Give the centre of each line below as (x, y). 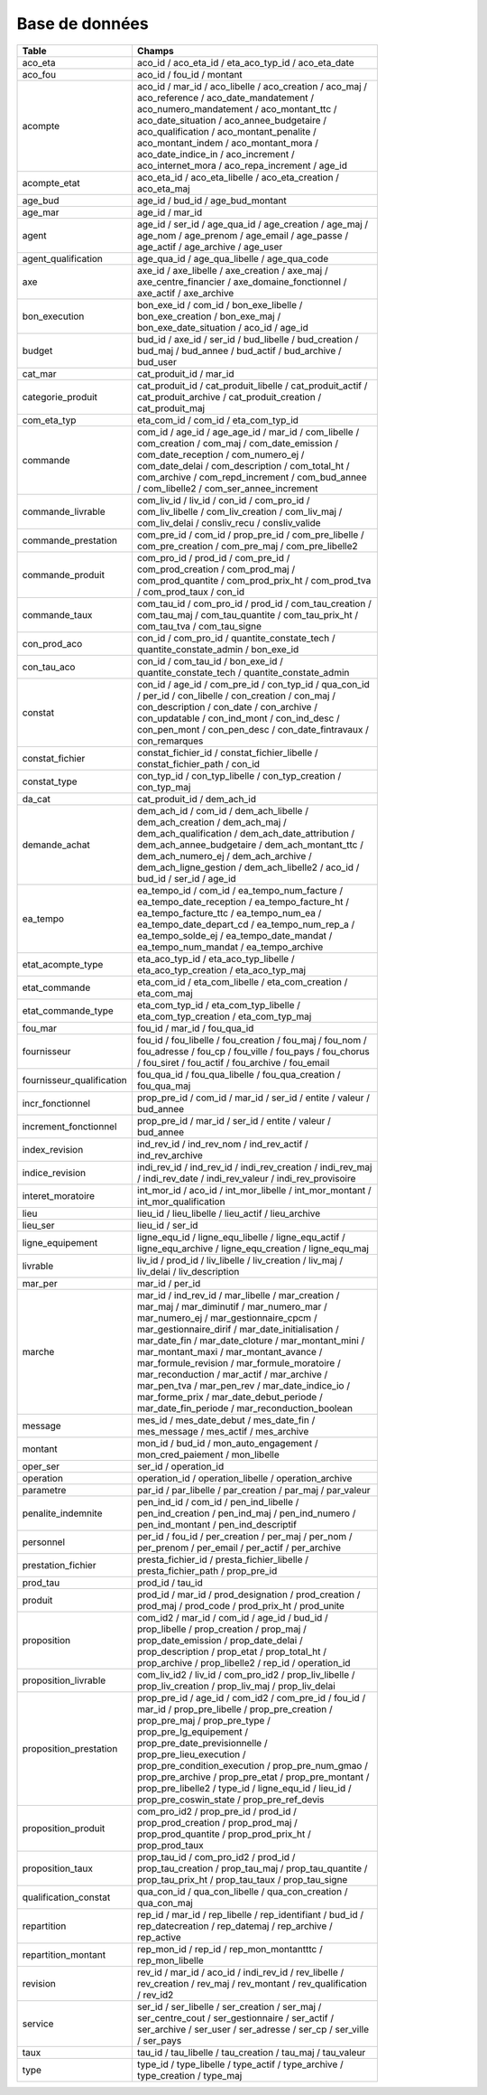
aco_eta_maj (163, 188)
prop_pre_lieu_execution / (192, 1754)
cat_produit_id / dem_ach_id (197, 799)
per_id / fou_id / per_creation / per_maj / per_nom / (244, 1536)
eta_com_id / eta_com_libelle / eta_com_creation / (242, 982)
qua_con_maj (165, 1903)
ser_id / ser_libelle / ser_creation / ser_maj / (229, 2006)
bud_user (157, 361)
